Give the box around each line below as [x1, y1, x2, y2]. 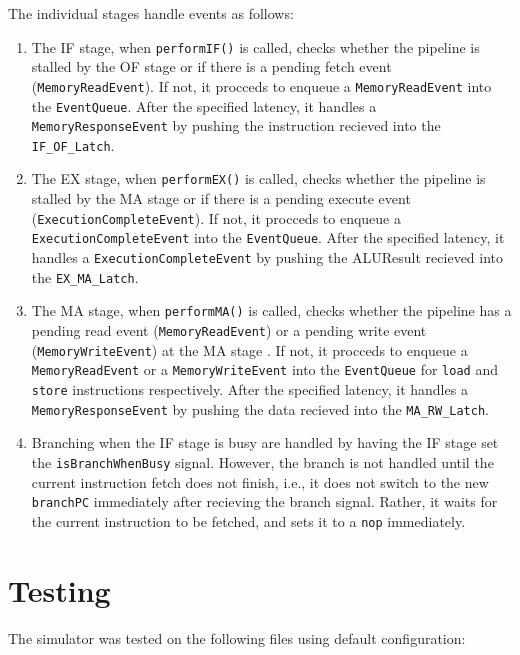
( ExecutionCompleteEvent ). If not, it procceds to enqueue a [31, 207, 401, 228]
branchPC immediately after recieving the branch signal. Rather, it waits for [31, 491, 498, 512]
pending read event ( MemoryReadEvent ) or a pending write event [31, 320, 427, 340]
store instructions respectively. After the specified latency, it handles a [31, 378, 468, 399]
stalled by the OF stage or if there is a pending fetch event [31, 56, 392, 77]
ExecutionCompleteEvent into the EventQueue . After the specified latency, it [31, 227, 505, 248]
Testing [8, 569, 111, 610]
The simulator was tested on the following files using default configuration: [8, 627, 466, 648]
